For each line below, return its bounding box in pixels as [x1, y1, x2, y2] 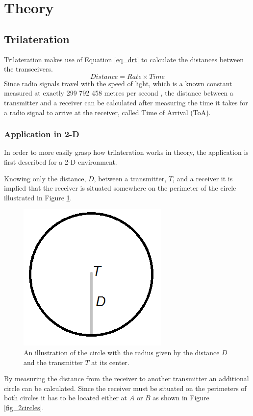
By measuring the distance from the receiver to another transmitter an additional [4, 373, 249, 384]
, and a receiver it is [172, 173, 233, 183]
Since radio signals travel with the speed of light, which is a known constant [4, 78, 232, 88]
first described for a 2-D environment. [4, 156, 117, 167]
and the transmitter [24, 357, 83, 367]
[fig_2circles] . [4, 402, 44, 412]
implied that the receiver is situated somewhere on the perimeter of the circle [4, 183, 236, 193]
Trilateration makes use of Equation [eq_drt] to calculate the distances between [4, 54, 244, 64]
